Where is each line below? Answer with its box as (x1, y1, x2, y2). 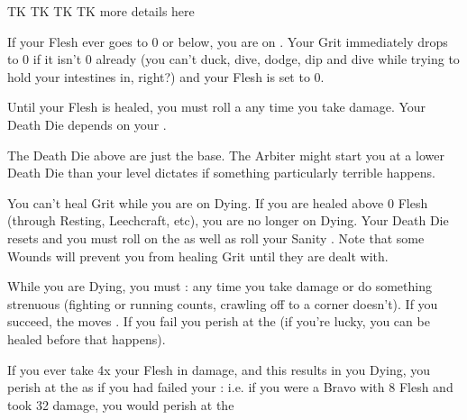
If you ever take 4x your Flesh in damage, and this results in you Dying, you (7, 360, 431, 379)
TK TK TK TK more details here (7, 2, 195, 20)
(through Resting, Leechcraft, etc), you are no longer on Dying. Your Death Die (7, 211, 449, 230)
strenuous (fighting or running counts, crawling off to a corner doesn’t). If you (7, 294, 438, 313)
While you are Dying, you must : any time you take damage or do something (7, 277, 432, 296)
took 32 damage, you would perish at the (7, 395, 234, 414)
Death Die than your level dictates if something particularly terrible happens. (7, 163, 435, 182)
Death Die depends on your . (7, 114, 167, 133)
